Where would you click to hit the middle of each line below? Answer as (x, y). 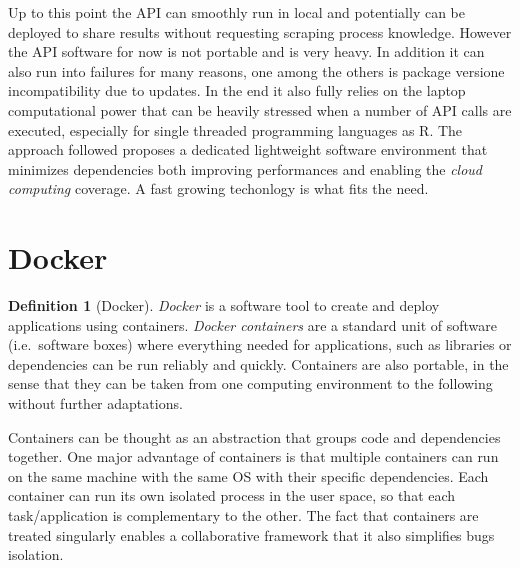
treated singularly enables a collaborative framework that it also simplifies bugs (251, 534)
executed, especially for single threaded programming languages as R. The (235, 129)
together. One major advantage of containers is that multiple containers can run (253, 456)
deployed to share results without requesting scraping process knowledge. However (260, 31)
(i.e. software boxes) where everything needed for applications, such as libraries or (260, 344)
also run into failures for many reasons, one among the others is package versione (256, 70)
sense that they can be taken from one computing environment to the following (250, 383)
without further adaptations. (95, 403)
